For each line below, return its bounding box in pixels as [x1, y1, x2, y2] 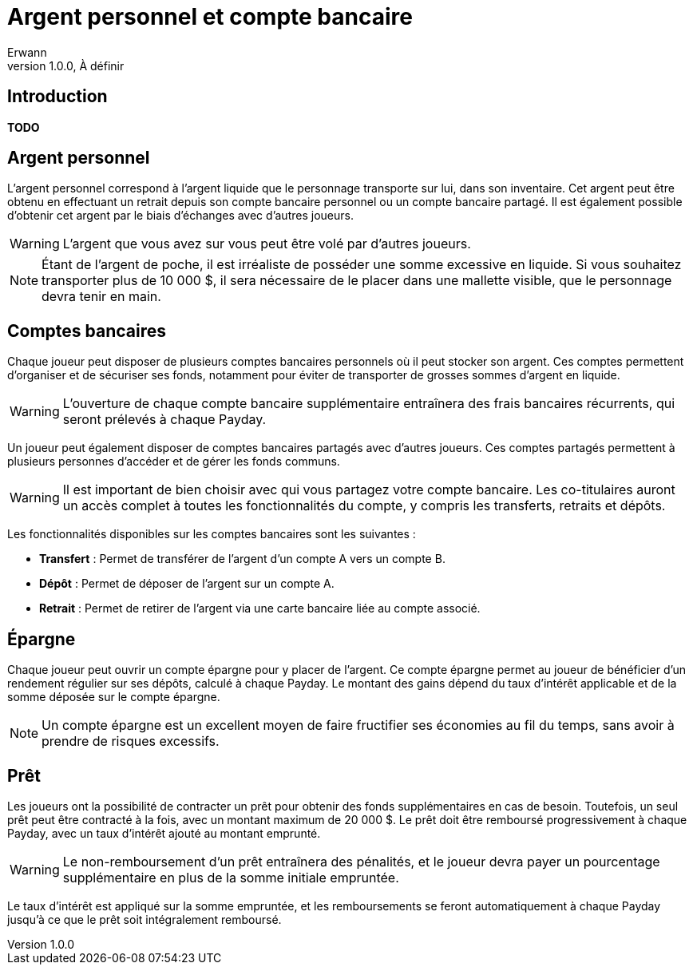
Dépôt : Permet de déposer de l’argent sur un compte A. [39, 577, 335, 591]
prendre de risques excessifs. [42, 733, 220, 750]
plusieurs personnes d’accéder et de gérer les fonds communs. [7, 454, 340, 469]
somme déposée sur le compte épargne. [7, 690, 220, 704]
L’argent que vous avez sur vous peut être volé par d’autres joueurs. [62, 236, 471, 252]
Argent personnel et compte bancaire [7, 3, 413, 30]
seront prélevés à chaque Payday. [62, 411, 267, 428]
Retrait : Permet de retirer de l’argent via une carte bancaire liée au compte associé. [39, 601, 481, 616]
